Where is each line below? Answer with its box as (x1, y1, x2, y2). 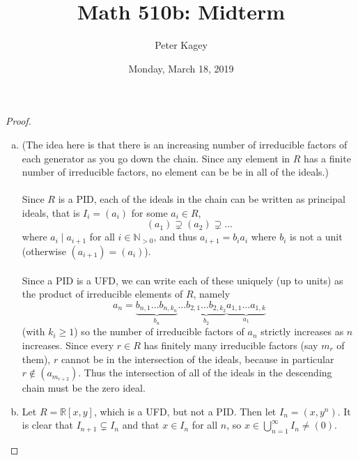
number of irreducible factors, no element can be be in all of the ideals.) (22, 164, 329, 179)
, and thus (153, 229, 197, 244)
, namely (193, 286, 231, 301)
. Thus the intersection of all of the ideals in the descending (78, 365, 332, 380)
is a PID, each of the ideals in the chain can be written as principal (58, 192, 345, 206)
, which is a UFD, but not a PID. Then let (93, 404, 277, 418)
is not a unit (290, 229, 343, 244)
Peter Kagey (155, 38, 208, 52)
